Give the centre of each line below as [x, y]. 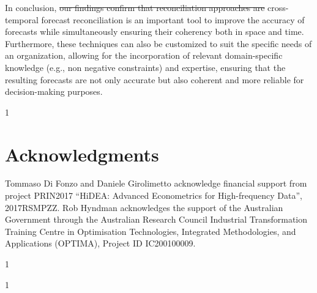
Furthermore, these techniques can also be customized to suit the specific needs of [158, 43]
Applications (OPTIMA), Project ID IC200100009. [100, 243]
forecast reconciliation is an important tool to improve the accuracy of [173, 19]
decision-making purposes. [54, 91]
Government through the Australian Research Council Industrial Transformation [156, 219]
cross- [278, 7]
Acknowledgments [82, 154]
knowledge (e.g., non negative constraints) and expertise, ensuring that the [145, 67]
